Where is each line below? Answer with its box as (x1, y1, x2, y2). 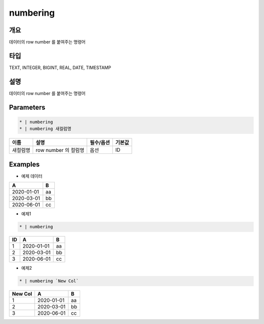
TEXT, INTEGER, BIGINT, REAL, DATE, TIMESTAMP (9, 64, 111, 71)
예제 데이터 (21, 173, 43, 179)
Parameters (9, 103, 45, 111)
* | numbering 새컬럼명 (19, 126, 72, 132)
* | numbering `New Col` (19, 278, 79, 284)
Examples (9, 160, 40, 169)
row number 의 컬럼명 (36, 147, 85, 154)
